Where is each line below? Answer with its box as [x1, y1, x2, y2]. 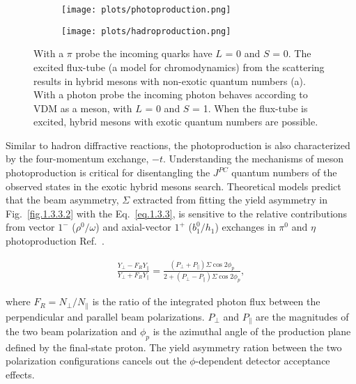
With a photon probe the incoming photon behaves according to [33, 87, 308, 102]
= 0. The [272, 46, 311, 61]
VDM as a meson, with [33, 100, 132, 115]
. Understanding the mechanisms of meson [163, 151, 343, 166]
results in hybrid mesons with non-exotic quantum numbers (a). [33, 73, 306, 88]
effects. [6, 367, 35, 381]
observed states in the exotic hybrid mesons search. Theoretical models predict [6, 178, 341, 193]
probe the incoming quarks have [75, 46, 212, 61]
